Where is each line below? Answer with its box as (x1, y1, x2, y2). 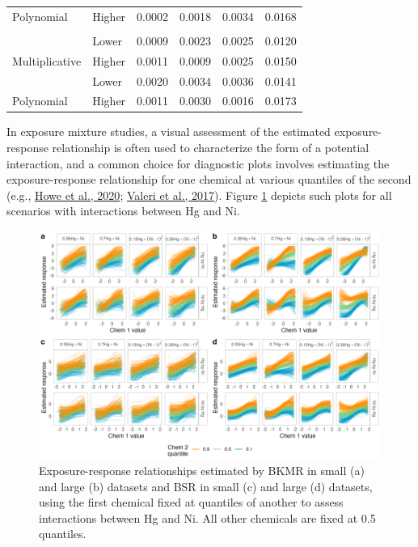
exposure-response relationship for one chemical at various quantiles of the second (6, 171, 412, 188)
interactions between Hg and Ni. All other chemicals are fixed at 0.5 (39, 509, 376, 526)
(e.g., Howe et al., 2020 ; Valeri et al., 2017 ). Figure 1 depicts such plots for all (6, 186, 392, 203)
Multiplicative (12, 52, 82, 69)
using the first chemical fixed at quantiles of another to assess (39, 494, 344, 511)
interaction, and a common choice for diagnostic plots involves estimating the (6, 155, 390, 172)
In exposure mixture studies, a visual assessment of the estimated (6, 123, 331, 140)
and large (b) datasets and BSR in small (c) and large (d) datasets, (39, 477, 373, 494)
